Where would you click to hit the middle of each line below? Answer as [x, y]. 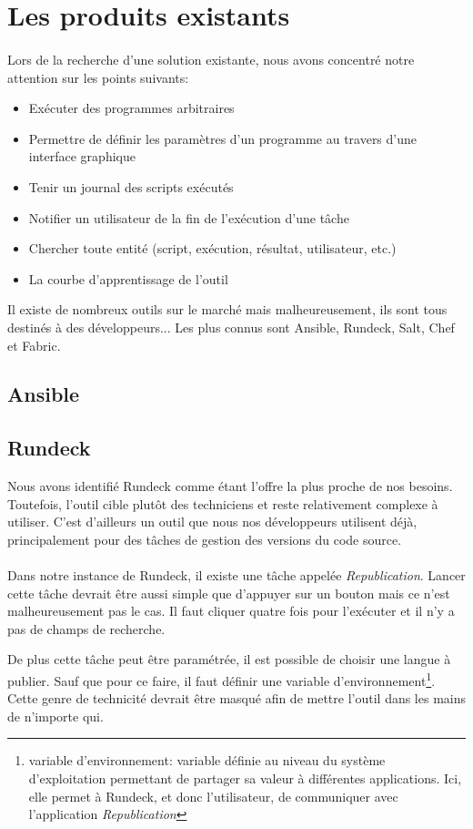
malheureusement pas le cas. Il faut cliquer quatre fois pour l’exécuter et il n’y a [231, 611]
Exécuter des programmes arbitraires [131, 108]
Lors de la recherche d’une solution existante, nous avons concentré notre [211, 59]
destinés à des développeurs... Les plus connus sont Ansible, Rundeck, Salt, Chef [231, 327]
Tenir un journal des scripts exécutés [131, 186]
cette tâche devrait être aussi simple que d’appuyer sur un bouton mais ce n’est [229, 593]
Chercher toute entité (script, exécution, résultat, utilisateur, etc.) [212, 248]
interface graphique [82, 156]
